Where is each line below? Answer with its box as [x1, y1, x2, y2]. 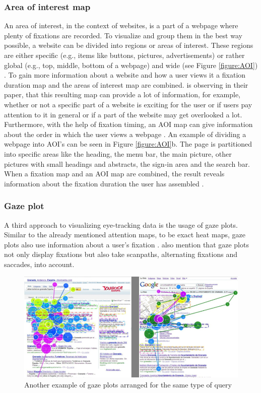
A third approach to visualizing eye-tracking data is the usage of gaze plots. [4, 219, 238, 230]
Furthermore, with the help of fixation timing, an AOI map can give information [4, 119, 253, 129]
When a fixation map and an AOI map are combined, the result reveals [4, 168, 225, 179]
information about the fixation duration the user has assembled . [4, 178, 204, 188]
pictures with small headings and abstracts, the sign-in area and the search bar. [4, 158, 250, 169]
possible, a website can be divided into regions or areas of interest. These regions [4, 40, 253, 50]
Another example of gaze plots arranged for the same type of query [24, 379, 232, 390]
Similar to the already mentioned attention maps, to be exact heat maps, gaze [4, 229, 245, 240]
